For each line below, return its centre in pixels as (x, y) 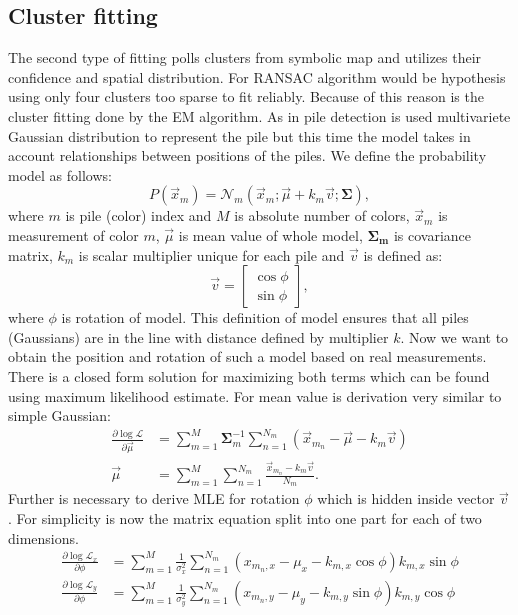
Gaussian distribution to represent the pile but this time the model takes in (239, 135)
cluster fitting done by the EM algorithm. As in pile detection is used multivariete (259, 115)
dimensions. (43, 537)
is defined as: (403, 254)
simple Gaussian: (59, 415)
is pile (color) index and (138, 215)
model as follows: (60, 174)
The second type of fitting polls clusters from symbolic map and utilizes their (245, 57)
